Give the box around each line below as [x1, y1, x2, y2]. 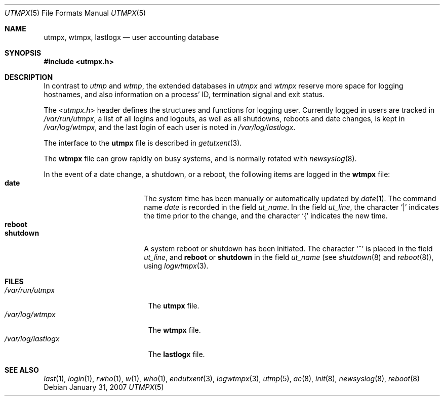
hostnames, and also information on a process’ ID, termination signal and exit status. [44, 90, 325, 99]
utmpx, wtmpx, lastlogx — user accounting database [44, 33, 219, 41]
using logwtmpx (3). [144, 261, 209, 270]
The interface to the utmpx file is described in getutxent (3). [44, 139, 242, 147]
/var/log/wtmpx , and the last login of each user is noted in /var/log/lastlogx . [44, 123, 296, 131]
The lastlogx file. [148, 350, 205, 359]
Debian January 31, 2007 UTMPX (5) [44, 383, 164, 391]
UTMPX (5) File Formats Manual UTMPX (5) [5, 9, 146, 17]
